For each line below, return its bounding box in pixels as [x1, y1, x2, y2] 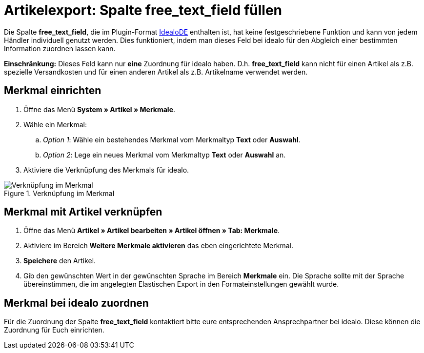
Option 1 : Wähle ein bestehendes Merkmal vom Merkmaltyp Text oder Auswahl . [43, 135, 301, 144]
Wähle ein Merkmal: [23, 120, 87, 129]
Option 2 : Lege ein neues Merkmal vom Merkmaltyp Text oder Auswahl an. [43, 150, 286, 159]
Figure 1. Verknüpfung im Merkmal [4, 189, 115, 197]
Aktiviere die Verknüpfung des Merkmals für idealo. [23, 165, 189, 174]
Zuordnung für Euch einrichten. [4, 326, 104, 334]
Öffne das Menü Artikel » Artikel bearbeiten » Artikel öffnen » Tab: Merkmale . [23, 226, 280, 235]
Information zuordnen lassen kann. [4, 44, 116, 53]
